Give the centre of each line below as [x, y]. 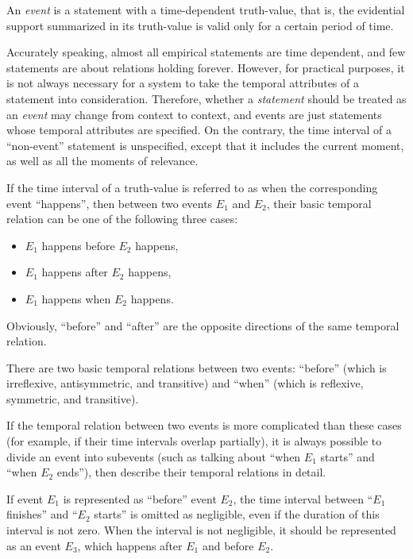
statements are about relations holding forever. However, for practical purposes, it [206, 67]
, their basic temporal [319, 203]
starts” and [347, 456]
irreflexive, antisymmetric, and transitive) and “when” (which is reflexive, [185, 383]
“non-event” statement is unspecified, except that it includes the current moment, [205, 145]
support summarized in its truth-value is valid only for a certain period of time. [200, 25]
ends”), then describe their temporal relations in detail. [191, 472]
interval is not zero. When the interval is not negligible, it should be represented [201, 530]
